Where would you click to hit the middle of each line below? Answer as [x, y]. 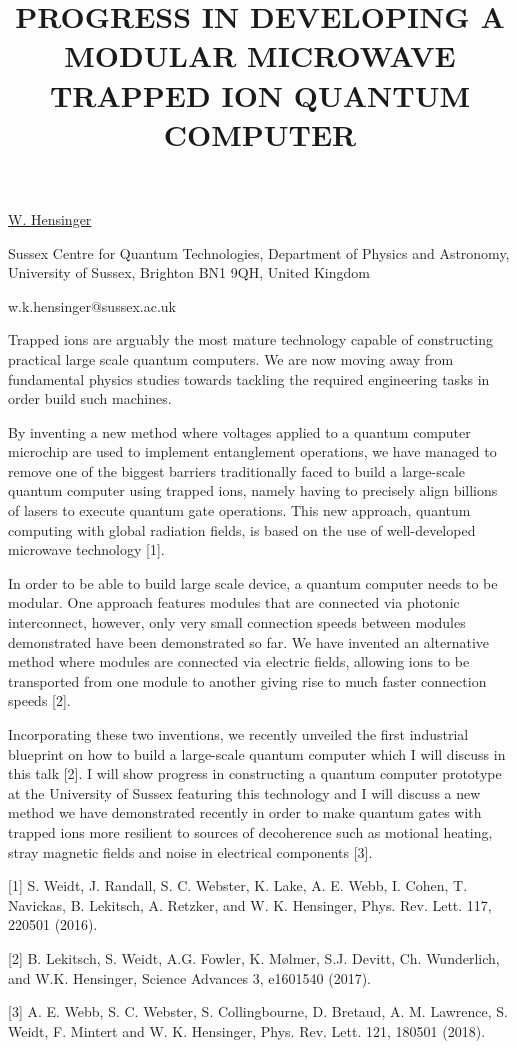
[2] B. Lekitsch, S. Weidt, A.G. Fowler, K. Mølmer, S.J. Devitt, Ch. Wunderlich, [254, 957]
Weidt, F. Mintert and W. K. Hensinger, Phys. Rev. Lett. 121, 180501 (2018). [247, 1030]
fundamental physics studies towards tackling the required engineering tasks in [249, 378]
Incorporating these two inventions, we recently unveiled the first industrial [238, 734]
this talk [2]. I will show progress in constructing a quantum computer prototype [255, 773]
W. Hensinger [50, 218]
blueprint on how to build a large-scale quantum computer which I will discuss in [257, 753]
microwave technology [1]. [86, 549]
